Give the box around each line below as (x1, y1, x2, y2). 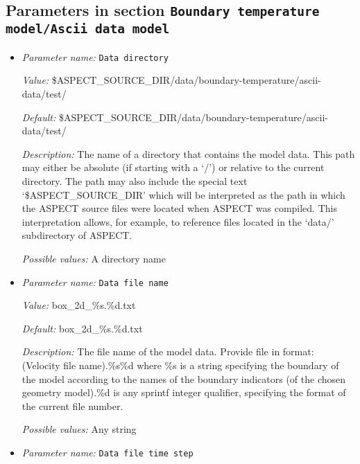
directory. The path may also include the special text (22, 173, 248, 188)
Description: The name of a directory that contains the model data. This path (22, 146, 355, 161)
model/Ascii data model (6, 21, 170, 37)
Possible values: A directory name (22, 251, 166, 265)
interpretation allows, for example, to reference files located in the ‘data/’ (22, 214, 334, 229)
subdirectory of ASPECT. (22, 228, 132, 242)
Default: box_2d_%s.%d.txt (22, 321, 143, 335)
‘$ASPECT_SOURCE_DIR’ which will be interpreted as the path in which (22, 187, 345, 202)
